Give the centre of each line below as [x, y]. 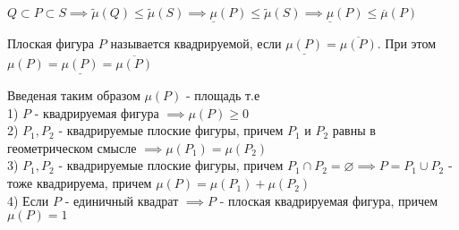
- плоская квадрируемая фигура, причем [329, 200]
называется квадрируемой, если [196, 43]
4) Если [28, 200]
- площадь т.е [223, 95]
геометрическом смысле [72, 147]
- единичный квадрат [122, 200]
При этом [411, 43]
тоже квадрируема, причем [80, 183]
